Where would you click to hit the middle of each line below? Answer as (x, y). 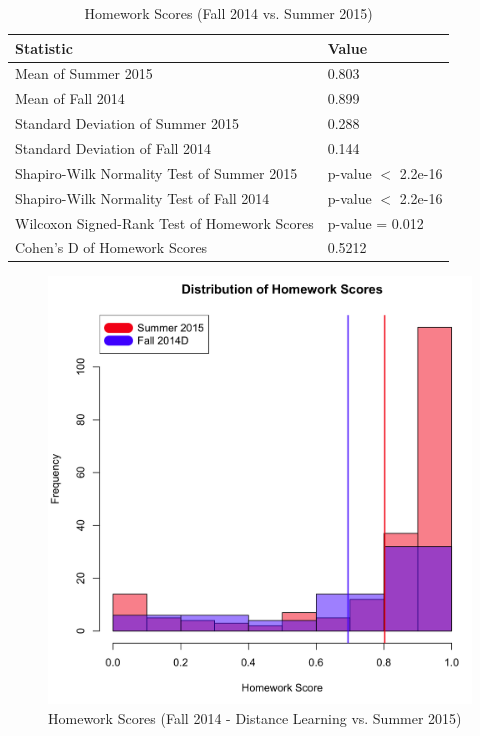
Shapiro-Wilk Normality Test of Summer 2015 (156, 172)
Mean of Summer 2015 (84, 73)
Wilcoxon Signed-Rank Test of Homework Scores (164, 222)
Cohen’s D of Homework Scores (111, 247)
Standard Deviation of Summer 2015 (127, 123)
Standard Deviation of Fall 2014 (113, 147)
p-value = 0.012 (375, 222)
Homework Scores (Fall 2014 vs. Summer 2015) (228, 13)
